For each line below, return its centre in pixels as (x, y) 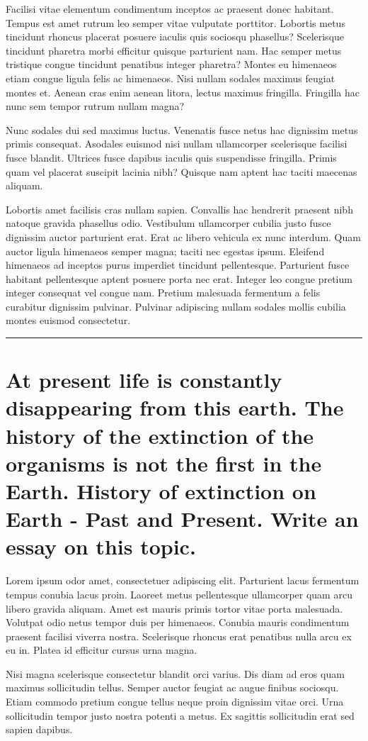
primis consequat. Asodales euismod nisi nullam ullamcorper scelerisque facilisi (177, 144)
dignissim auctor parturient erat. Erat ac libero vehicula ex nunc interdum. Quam (183, 236)
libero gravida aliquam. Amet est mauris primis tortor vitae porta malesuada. (174, 608)
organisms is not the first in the (164, 463)
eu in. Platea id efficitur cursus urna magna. (102, 650)
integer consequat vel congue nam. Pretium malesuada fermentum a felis (163, 292)
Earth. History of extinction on (161, 491)
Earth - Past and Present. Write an (182, 519)
